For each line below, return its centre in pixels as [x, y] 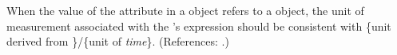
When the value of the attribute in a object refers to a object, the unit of [185, 10]
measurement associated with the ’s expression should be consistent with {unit [199, 26]
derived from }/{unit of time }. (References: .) [118, 41]
